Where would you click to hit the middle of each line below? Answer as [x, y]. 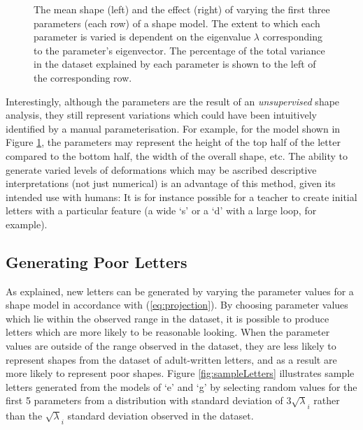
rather [327, 400]
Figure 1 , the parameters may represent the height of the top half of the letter [173, 142]
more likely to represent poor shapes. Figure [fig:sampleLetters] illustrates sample [180, 373]
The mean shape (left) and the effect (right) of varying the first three [182, 9]
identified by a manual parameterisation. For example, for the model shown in [173, 128]
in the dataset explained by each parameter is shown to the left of [175, 64]
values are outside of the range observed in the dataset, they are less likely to [171, 346]
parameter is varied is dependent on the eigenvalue [142, 37]
